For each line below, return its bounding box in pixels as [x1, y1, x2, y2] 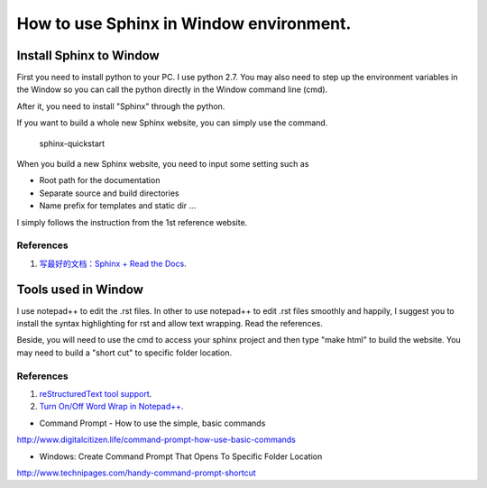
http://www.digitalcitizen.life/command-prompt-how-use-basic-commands [16, 434, 297, 446]
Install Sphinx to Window [16, 48, 160, 63]
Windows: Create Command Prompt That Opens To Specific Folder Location [39, 451, 323, 462]
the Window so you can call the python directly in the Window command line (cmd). [16, 84, 328, 95]
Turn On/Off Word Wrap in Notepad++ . [39, 401, 184, 412]
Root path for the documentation [39, 175, 161, 186]
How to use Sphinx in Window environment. [16, 14, 352, 33]
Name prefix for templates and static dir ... [39, 200, 197, 211]
